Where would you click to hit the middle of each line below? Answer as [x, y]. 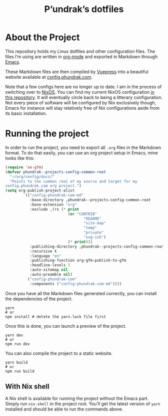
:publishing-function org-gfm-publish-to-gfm [78, 261]
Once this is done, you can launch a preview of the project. [66, 326]
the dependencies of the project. [39, 299]
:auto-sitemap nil [49, 270]
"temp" [90, 228]
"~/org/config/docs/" [32, 176]
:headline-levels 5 [50, 265]
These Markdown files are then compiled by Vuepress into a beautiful [77, 72]
